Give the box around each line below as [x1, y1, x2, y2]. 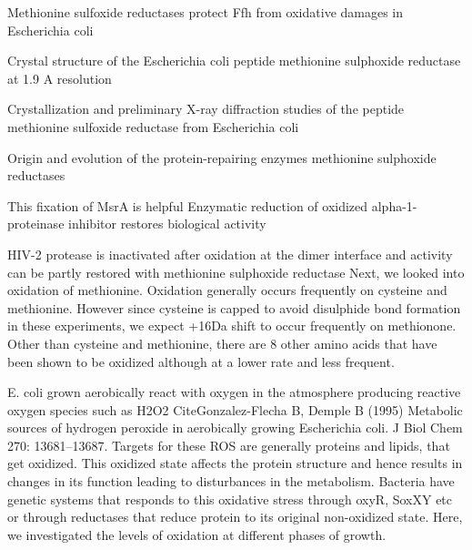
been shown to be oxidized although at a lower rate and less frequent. [7, 351, 395, 371]
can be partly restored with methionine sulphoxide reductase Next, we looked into [7, 262, 465, 281]
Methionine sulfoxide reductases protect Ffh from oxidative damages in [7, 3, 404, 21]
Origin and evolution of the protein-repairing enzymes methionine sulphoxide [7, 148, 437, 167]
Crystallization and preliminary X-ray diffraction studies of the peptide [7, 99, 405, 118]
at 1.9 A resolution [7, 68, 112, 87]
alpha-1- [371, 196, 417, 215]
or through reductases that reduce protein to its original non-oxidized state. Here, [7, 507, 463, 526]
